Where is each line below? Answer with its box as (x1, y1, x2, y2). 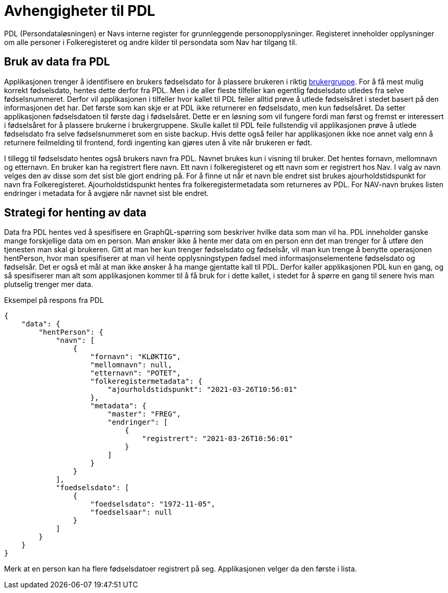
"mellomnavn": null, (90, 361, 172, 369)
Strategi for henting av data (4, 206, 147, 219)
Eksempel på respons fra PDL (4, 296, 104, 305)
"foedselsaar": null (90, 508, 172, 517)
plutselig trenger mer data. (4, 280, 94, 289)
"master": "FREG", (107, 410, 181, 419)
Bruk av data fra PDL (4, 55, 110, 69)
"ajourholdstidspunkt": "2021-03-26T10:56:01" (107, 385, 298, 394)
